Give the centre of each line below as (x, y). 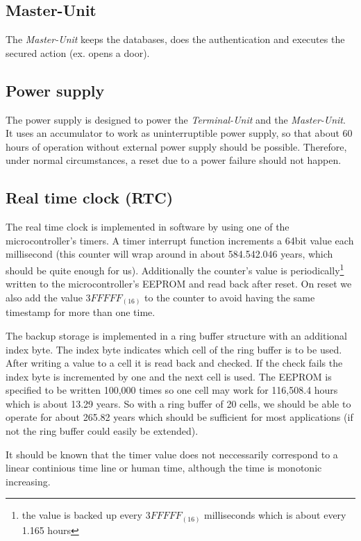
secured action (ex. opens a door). (78, 52)
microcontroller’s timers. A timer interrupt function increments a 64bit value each (180, 240)
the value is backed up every (82, 515)
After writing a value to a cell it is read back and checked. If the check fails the (174, 363)
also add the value (44, 297)
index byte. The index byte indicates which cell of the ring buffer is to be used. (174, 349)
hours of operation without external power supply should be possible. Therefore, (176, 146)
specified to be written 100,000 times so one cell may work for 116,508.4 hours (172, 390)
